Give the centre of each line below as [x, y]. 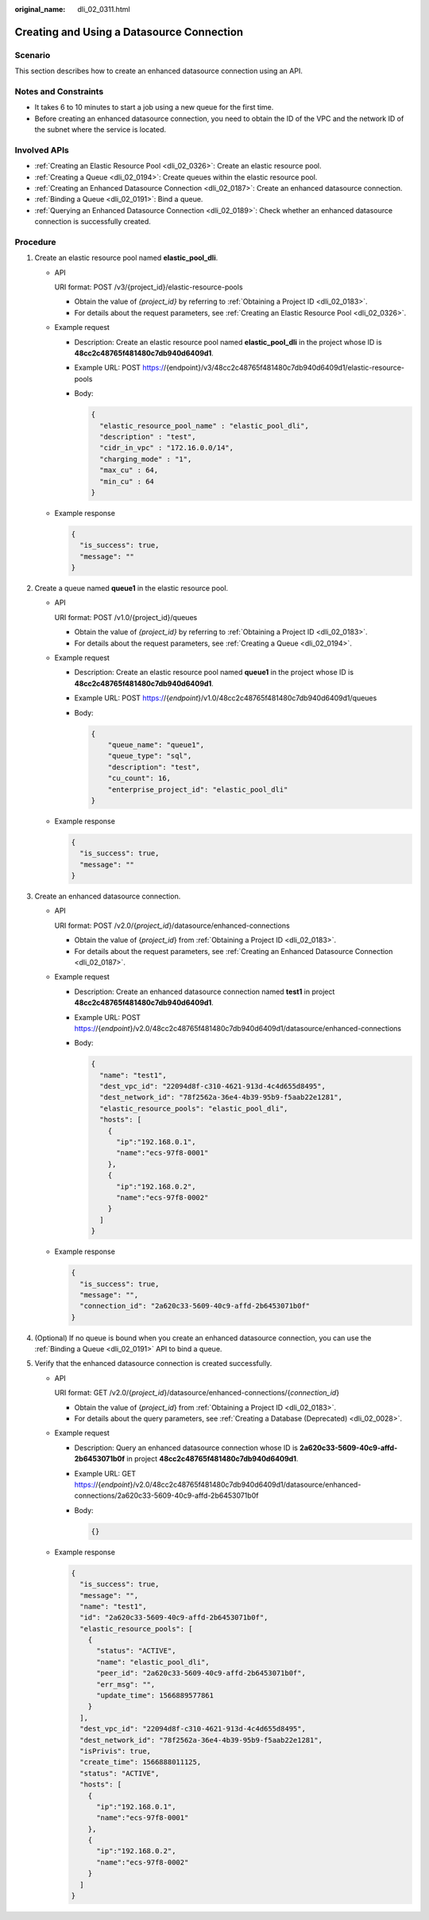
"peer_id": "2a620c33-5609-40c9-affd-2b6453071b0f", [201, 1673]
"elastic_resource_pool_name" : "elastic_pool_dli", [204, 426]
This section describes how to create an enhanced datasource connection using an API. [159, 71]
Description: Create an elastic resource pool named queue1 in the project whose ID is [214, 673]
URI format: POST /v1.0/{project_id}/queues [126, 617]
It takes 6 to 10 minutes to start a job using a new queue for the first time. [154, 107]
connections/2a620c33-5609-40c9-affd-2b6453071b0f [166, 1495]
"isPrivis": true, [115, 1751]
